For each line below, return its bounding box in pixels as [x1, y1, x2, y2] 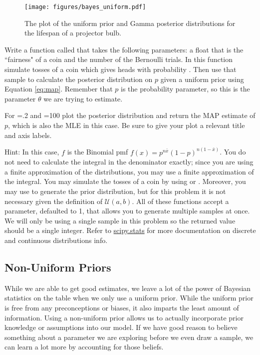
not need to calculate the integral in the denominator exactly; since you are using [4, 156, 254, 167]
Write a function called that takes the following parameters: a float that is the [4, 44, 244, 54]
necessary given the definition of [4, 195, 103, 206]
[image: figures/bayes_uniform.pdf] [24, 3, 146, 10]
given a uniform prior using [160, 73, 244, 84]
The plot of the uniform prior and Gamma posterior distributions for [24, 17, 236, 28]
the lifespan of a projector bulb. [24, 27, 121, 38]
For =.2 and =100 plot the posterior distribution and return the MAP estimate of [4, 110, 256, 120]
